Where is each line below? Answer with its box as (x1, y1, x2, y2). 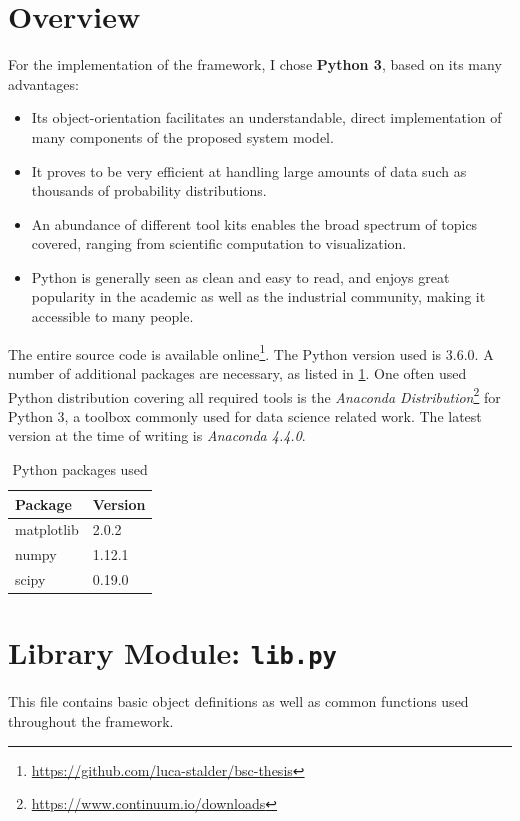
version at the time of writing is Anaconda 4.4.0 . (8, 425, 306, 446)
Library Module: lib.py (8, 632, 337, 673)
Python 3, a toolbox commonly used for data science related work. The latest (8, 405, 482, 426)
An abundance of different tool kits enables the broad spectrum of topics (31, 213, 478, 234)
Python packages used (12, 458, 148, 479)
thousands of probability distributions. (31, 180, 267, 201)
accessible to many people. (31, 306, 194, 327)
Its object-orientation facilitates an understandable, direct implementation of (31, 107, 502, 128)
